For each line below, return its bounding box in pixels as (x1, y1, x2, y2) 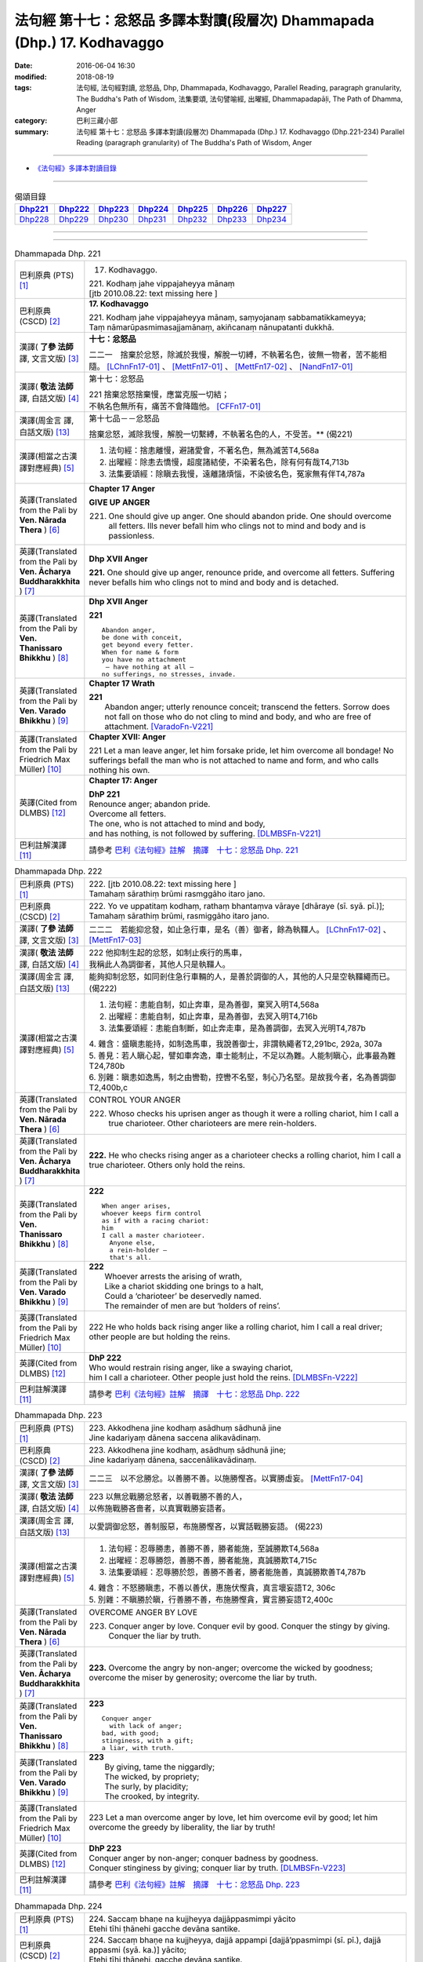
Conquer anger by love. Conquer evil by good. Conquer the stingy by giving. (108, 1621, 391, 1632)
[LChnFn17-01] (107, 361, 161, 372)
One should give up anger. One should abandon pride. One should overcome (108, 510, 392, 521)
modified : (14, 71, 47, 82)
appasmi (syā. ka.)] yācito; (89, 1944, 187, 1955)
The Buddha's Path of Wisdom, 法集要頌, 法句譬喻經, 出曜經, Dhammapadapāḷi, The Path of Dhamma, (76, 94, 403, 104)
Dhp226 (216, 204, 248, 215)
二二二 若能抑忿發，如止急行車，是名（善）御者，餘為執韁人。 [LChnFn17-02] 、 (89, 924, 392, 935)
